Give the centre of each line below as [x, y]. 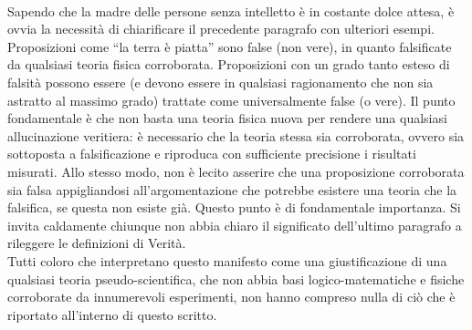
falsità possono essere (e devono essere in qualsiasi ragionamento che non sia [220, 82]
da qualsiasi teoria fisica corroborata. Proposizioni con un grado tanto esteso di [229, 64]
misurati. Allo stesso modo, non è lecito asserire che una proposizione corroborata [236, 171]
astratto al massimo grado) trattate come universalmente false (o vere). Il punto [231, 100]
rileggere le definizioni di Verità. [97, 243]
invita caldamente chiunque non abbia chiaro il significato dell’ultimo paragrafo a [235, 225]
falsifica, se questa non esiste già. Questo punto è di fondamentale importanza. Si [234, 207]
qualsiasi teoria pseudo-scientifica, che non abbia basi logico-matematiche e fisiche [236, 278]
